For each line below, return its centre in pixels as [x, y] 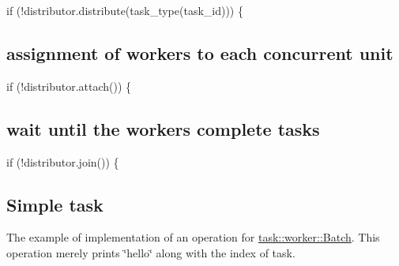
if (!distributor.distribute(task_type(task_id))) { [125, 10]
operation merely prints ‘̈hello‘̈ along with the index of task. [151, 252]
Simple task [55, 204]
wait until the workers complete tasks [163, 128]
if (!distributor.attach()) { [69, 86]
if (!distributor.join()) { [63, 161]
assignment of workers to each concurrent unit [200, 52]
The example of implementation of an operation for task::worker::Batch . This [193, 237]
